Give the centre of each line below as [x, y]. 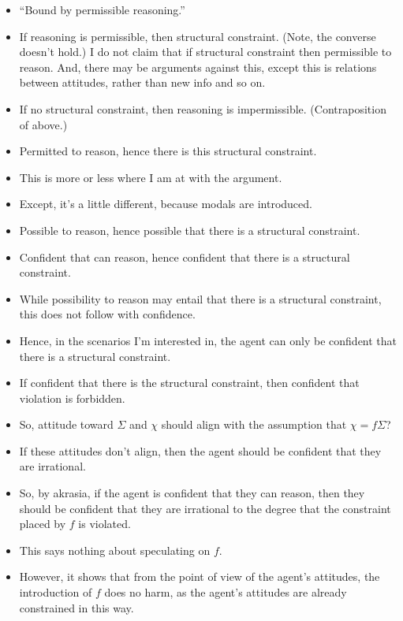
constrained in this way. [76, 607]
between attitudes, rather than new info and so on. [142, 82]
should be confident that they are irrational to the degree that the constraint [205, 508]
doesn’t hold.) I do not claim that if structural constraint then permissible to [205, 52]
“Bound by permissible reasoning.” [102, 9]
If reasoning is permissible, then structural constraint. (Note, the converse [198, 36]
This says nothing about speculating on [115, 550]
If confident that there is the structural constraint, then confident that [189, 383]
